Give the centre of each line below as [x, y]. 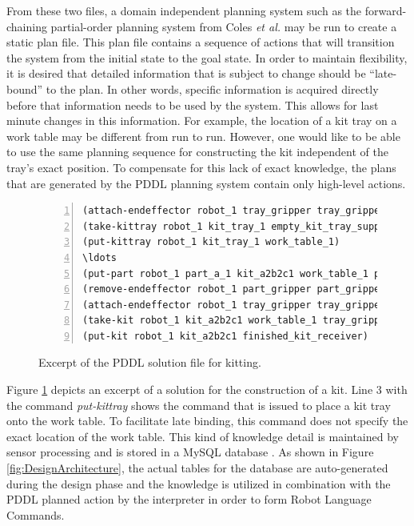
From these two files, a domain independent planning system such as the [184, 10]
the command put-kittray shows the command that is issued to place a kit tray [199, 405]
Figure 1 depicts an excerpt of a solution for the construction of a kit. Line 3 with [207, 389]
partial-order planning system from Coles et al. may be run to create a [224, 26]
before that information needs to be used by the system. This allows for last [193, 104]
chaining [27, 26]
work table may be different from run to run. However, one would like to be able [203, 136]
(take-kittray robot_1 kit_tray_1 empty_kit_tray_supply [237, 226]
